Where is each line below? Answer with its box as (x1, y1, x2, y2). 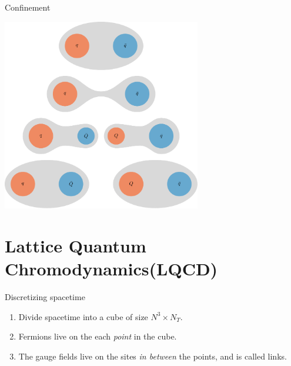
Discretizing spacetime (5, 291, 85, 303)
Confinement (5, 1, 51, 13)
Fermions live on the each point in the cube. (18, 330, 177, 342)
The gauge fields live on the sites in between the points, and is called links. (18, 350, 287, 362)
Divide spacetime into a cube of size (18, 310, 148, 322)
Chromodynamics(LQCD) (5, 257, 218, 281)
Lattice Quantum (5, 233, 146, 257)
